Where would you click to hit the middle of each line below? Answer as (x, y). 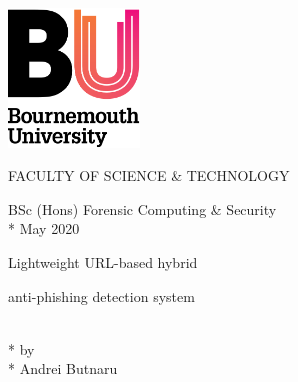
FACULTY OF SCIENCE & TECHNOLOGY (149, 175)
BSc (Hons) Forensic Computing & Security (142, 208)
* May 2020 (44, 228)
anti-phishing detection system (101, 295)
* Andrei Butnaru (63, 368)
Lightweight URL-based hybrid (103, 262)
